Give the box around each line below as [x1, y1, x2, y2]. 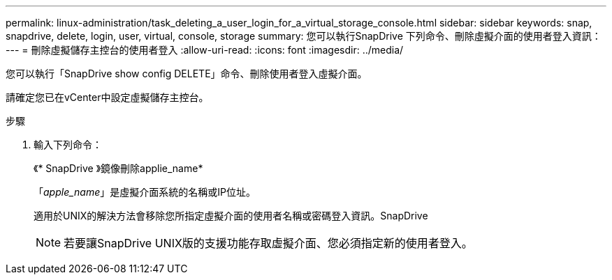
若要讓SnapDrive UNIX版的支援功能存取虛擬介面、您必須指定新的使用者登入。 [64, 236, 473, 250]
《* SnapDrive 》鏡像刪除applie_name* [34, 162, 203, 174]
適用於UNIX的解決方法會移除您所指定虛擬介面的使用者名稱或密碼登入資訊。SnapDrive [34, 210, 428, 221]
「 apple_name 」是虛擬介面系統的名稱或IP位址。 [34, 186, 256, 198]
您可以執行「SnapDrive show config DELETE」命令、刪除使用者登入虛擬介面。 [6, 68, 367, 79]
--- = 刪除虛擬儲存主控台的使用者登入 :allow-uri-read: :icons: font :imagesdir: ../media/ [6, 44, 404, 56]
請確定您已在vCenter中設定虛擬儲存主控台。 [6, 91, 209, 103]
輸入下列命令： [34, 139, 102, 150]
